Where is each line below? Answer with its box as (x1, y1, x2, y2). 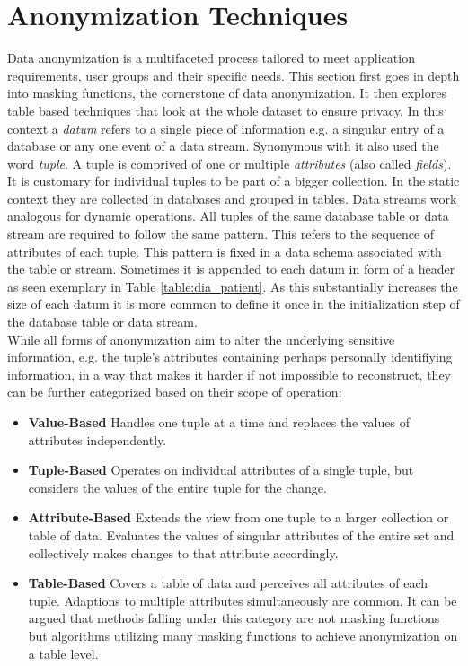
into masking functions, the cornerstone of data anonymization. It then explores (7, 83, 446, 102)
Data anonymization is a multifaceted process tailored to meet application (7, 48, 415, 67)
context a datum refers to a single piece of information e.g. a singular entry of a (7, 118, 445, 137)
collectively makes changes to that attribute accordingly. (28, 543, 339, 562)
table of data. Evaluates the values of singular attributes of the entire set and (28, 525, 455, 544)
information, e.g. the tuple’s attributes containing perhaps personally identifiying (7, 347, 453, 366)
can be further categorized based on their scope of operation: (7, 382, 342, 401)
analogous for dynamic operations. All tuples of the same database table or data (7, 206, 449, 225)
